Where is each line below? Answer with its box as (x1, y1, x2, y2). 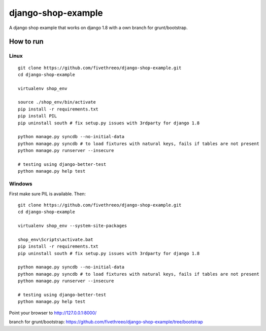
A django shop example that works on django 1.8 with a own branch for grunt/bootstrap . (9, 25, 188, 31)
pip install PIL (18, 113, 57, 119)
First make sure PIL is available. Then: (9, 190, 86, 197)
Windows (9, 181, 33, 187)
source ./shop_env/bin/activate (18, 99, 96, 105)
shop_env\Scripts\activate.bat (18, 237, 94, 242)
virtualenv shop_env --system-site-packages (18, 223, 128, 229)
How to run (9, 37, 44, 46)
